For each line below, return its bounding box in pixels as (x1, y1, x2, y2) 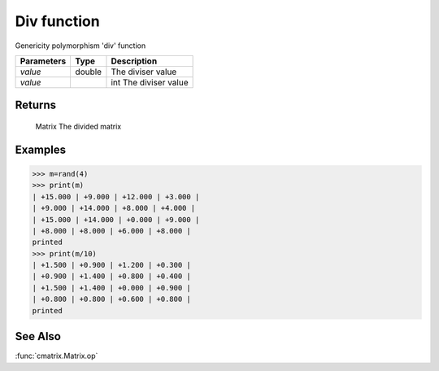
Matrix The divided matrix (35, 121, 122, 131)
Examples (15, 142, 67, 156)
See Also (15, 330, 61, 343)
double (75, 66, 102, 77)
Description (111, 55, 158, 67)
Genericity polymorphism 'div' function (15, 41, 146, 50)
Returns (15, 98, 57, 112)
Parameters (20, 55, 67, 67)
